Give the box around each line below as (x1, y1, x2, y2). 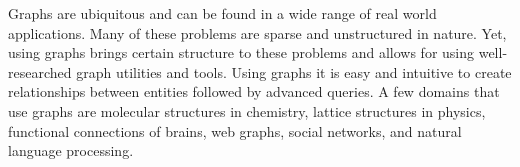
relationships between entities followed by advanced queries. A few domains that (8, 81, 500, 102)
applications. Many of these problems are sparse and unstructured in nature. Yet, (8, 22, 507, 43)
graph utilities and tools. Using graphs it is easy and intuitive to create (76, 61, 512, 82)
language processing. (8, 140, 134, 161)
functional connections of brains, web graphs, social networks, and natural (8, 120, 462, 141)
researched (8, 61, 72, 82)
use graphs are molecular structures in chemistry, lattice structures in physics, (8, 100, 486, 121)
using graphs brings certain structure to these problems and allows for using (8, 42, 475, 63)
